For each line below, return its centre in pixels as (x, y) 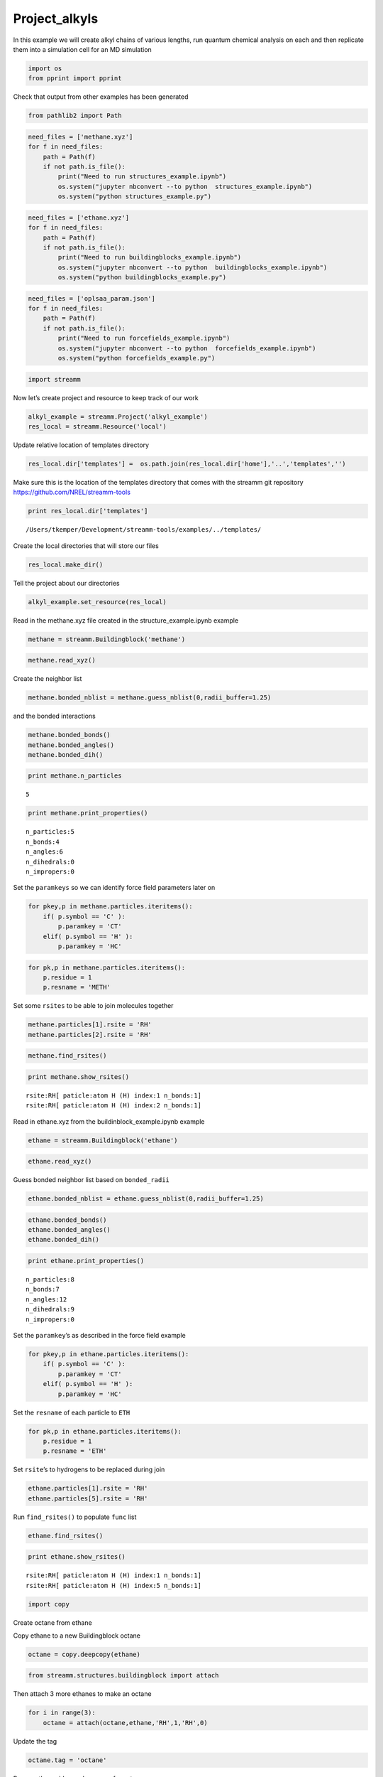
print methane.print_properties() (88, 813)
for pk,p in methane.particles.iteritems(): (107, 967)
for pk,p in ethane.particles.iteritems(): (105, 1431)
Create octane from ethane (52, 1622)
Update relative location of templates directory (81, 445)
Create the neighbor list (48, 679)
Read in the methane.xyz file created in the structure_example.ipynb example (126, 620)
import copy (49, 1604)
